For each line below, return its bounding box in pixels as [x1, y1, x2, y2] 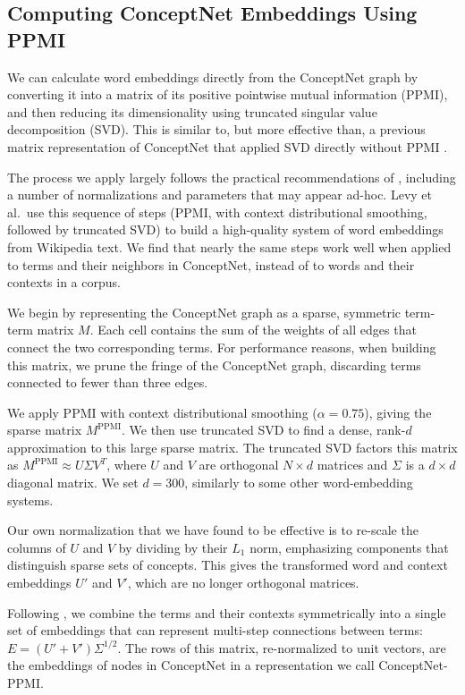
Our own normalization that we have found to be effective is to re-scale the [7, 521, 418, 539]
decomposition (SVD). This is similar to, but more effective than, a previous [7, 120, 426, 139]
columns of [7, 538, 66, 556]
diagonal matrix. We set [7, 473, 139, 492]
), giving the [364, 403, 432, 421]
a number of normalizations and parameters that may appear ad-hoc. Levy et [7, 185, 432, 204]
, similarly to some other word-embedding [184, 473, 413, 492]
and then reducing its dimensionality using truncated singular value [7, 102, 377, 121]
